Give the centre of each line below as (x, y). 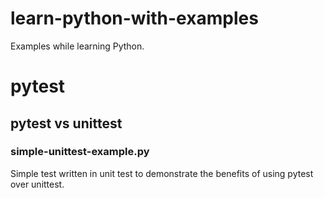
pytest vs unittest (66, 123)
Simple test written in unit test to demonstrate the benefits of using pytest (162, 173)
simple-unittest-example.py (80, 152)
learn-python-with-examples (134, 18)
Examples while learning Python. (77, 46)
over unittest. (37, 184)
